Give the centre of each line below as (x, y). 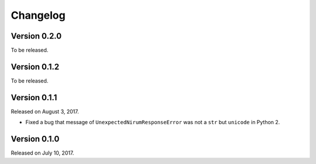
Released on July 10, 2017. (42, 153)
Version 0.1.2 (35, 66)
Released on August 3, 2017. (45, 111)
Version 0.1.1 (34, 98)
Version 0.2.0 (36, 36)
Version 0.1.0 (35, 139)
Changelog (38, 15)
